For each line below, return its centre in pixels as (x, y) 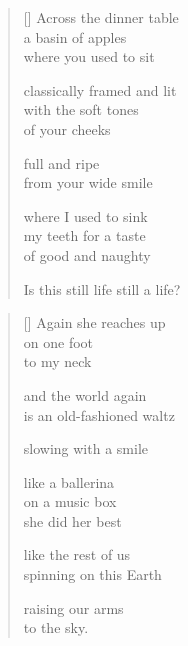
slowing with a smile (85, 448)
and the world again (85, 394)
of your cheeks (67, 128)
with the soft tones (81, 109)
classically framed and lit (100, 89)
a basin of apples (75, 36)
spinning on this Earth (92, 574)
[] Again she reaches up (94, 322)
